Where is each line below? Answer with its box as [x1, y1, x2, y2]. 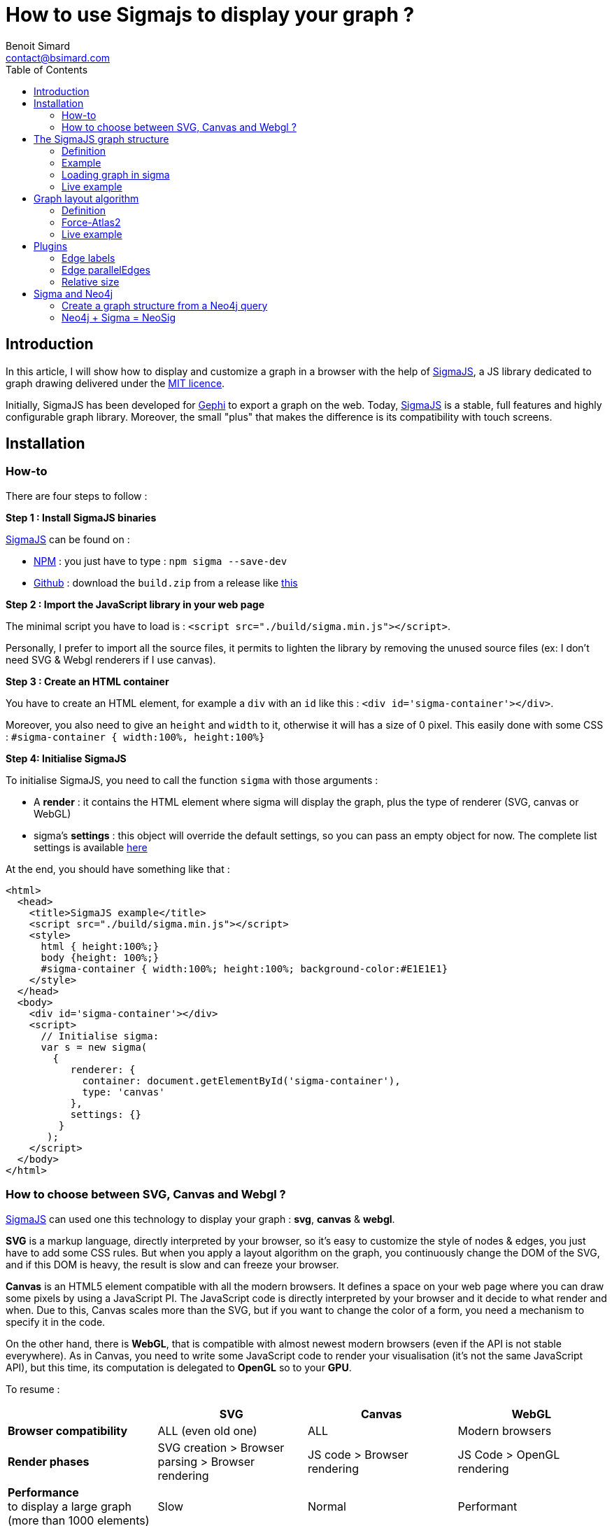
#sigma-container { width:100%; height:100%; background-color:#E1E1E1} [41, 962, 448, 974]
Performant [457, 1499, 518, 1513]
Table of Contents [6, 63, 88, 76]
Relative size [62, 275, 120, 288]
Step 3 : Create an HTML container [6, 675, 169, 687]
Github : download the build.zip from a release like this [34, 576, 298, 589]
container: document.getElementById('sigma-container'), [82, 1074, 401, 1086]
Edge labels [62, 251, 115, 264]
